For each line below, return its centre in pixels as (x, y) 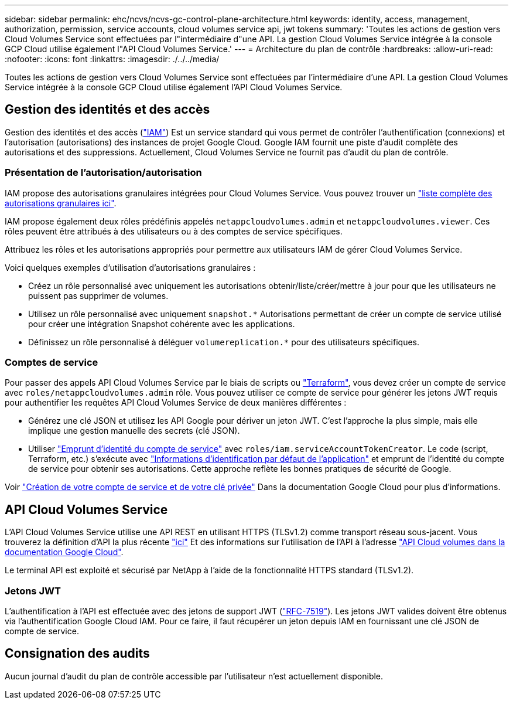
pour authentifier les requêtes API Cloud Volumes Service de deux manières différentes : (176, 403)
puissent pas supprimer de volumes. (98, 295)
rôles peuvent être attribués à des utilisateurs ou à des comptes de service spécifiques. (174, 231)
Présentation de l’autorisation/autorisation (103, 173)
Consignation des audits (77, 654)
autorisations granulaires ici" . (61, 203)
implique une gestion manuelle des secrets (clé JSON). (134, 431)
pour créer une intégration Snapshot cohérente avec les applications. (162, 324)
